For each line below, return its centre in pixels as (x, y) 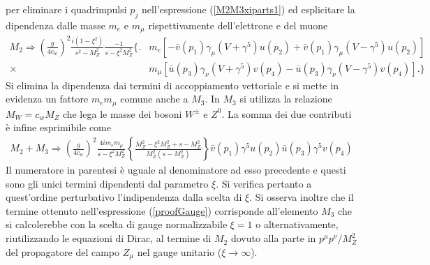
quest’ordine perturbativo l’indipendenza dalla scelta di (124, 197)
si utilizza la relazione (286, 99)
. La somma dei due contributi (287, 113)
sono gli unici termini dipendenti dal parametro (107, 183)
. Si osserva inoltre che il (302, 197)
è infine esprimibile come (58, 127)
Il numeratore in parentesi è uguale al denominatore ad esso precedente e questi (176, 170)
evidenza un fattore (47, 99)
